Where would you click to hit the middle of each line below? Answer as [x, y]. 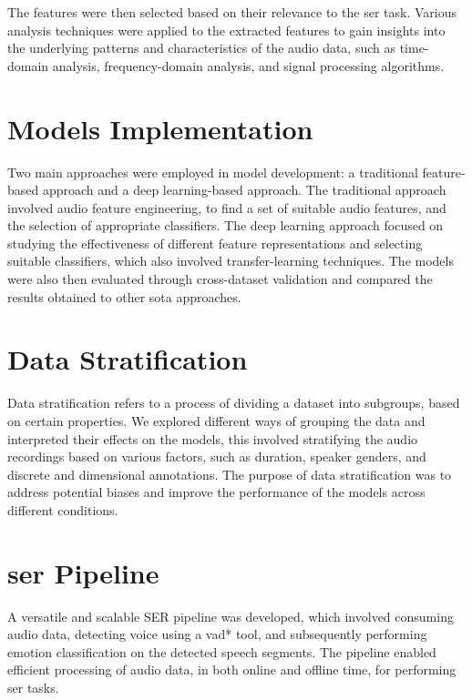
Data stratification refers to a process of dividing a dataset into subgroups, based [234, 403]
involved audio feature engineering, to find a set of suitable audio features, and [227, 207]
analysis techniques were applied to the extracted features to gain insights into [226, 30]
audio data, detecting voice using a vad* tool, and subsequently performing [217, 634]
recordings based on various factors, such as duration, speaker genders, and [217, 457]
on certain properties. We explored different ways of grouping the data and [216, 420]
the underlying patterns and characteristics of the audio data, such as [202, 48]
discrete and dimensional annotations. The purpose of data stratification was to [230, 474]
